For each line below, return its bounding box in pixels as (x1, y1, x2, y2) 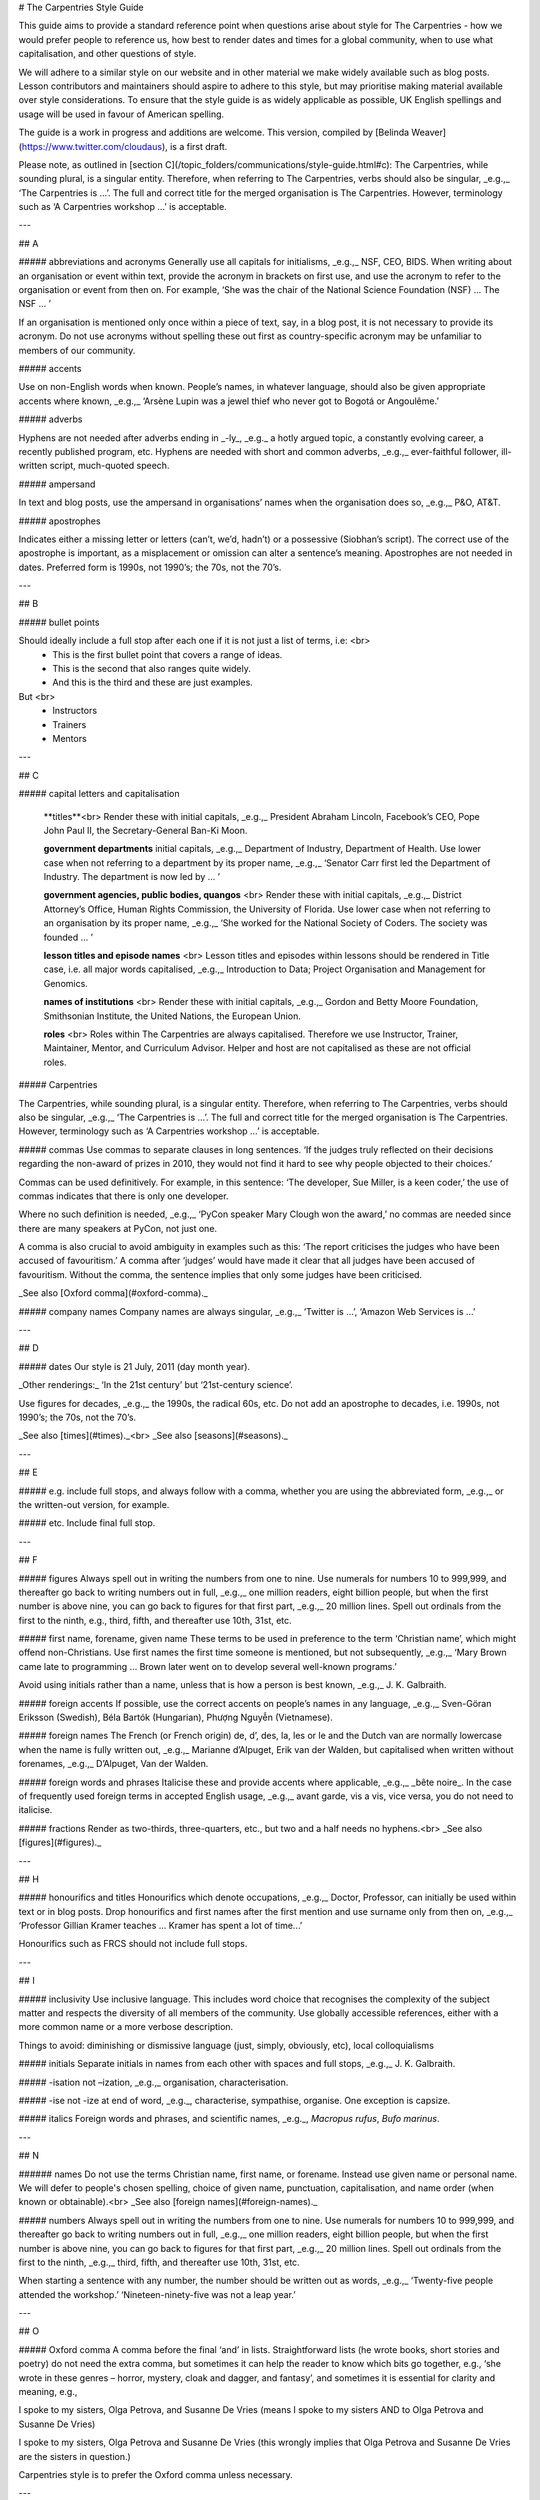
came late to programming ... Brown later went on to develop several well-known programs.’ (18, 1660, 397, 1672)
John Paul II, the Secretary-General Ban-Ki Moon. (43, 824, 248, 836)
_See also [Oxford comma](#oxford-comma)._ (18, 1287, 209, 1299)
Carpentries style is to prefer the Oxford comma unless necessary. (18, 2468, 294, 2480)
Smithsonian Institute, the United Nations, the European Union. (43, 1010, 302, 1022)
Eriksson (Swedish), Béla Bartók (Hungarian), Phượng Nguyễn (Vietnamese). (18, 1711, 334, 1724)
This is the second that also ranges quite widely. (52, 663, 252, 675)
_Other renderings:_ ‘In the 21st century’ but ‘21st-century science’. (18, 1379, 294, 1391)
